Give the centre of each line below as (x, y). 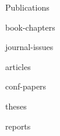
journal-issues (29, 47)
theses (16, 106)
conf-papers (26, 86)
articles (18, 66)
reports (18, 126)
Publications (27, 7)
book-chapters (30, 27)
